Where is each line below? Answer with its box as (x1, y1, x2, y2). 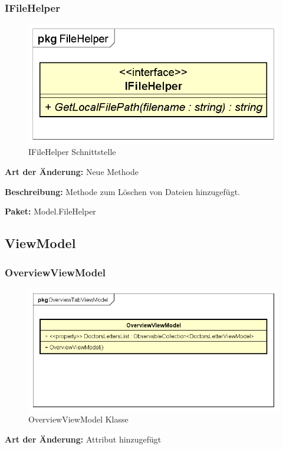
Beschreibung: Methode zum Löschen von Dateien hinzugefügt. (5, 185, 240, 197)
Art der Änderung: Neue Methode (5, 166, 139, 178)
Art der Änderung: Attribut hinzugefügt (5, 433, 162, 445)
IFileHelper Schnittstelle (28, 146, 116, 158)
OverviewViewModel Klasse (28, 413, 129, 425)
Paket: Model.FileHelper (5, 205, 96, 217)
